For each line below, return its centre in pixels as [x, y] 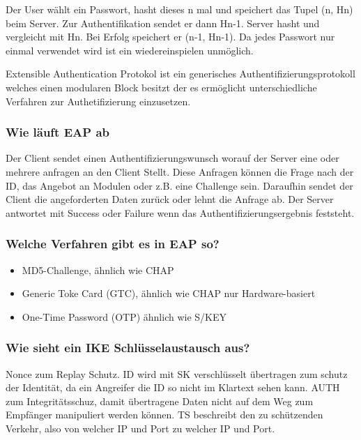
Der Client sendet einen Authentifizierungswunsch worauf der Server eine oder [172, 158]
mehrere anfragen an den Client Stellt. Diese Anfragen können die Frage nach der [180, 171]
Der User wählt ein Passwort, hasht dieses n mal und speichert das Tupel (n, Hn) [179, 9]
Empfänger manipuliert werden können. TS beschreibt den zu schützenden [164, 415]
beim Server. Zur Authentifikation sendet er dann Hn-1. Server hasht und [163, 23]
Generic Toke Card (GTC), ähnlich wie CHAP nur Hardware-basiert [169, 293]
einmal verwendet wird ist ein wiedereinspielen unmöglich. [130, 50]
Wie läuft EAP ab [58, 132]
